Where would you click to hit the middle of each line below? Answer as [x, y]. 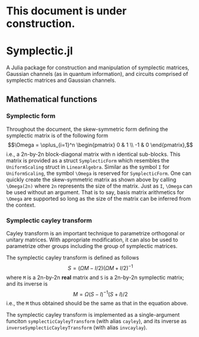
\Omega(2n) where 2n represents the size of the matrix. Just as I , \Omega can [99, 186]
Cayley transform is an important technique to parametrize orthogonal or [96, 234]
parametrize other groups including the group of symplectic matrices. [92, 246]
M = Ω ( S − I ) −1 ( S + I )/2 [100, 293]
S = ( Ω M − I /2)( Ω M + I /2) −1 [100, 267]
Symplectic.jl [39, 51]
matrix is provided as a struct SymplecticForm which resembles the [88, 160]
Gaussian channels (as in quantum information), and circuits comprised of [97, 74]
